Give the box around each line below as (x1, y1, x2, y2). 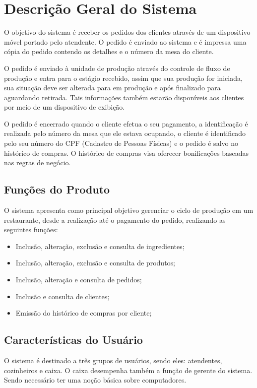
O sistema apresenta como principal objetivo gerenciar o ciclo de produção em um (4, 205, 254, 215)
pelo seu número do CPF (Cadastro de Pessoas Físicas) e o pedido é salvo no (4, 138, 238, 148)
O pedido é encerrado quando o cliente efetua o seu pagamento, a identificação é (4, 118, 248, 129)
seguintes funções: (4, 224, 58, 235)
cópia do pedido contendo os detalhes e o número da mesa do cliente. (4, 46, 214, 57)
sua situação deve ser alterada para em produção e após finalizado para (4, 82, 221, 93)
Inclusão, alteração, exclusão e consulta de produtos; (15, 258, 176, 268)
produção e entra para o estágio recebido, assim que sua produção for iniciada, (4, 72, 243, 83)
